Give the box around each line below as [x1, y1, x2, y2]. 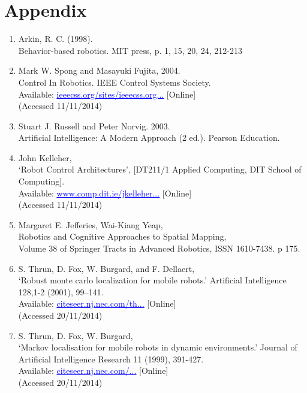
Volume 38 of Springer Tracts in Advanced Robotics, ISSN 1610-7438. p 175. [18, 242, 300, 255]
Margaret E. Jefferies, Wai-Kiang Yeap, [18, 218, 163, 231]
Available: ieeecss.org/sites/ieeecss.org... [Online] [18, 87, 196, 100]
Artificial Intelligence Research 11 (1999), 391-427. [18, 352, 204, 365]
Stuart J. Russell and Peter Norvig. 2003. [18, 119, 170, 132]
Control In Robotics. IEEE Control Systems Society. [18, 75, 211, 88]
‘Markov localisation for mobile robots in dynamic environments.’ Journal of [18, 341, 297, 353]
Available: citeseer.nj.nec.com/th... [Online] [18, 297, 176, 310]
